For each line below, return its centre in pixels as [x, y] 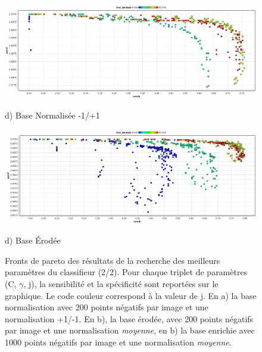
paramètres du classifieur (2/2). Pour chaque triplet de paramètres [126, 272]
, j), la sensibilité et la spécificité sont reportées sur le [121, 284]
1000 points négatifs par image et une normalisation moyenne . [118, 342]
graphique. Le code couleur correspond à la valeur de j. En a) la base [131, 295]
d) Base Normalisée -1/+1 [52, 115]
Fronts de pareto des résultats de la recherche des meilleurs [113, 260]
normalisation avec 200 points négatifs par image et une [107, 307]
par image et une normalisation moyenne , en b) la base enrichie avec [130, 330]
